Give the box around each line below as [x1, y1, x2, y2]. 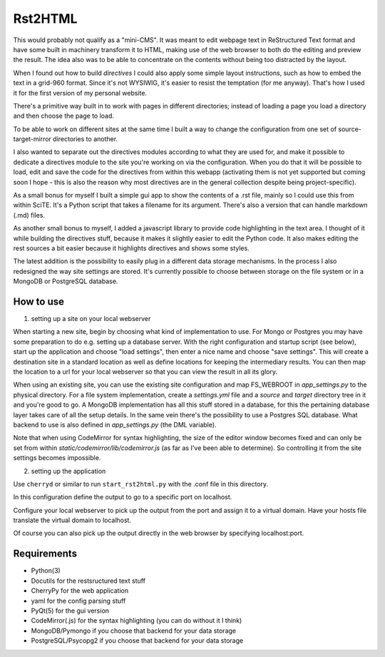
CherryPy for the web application [31, 586, 128, 595]
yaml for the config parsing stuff [31, 596, 126, 605]
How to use [13, 295, 64, 307]
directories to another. [52, 135, 118, 143]
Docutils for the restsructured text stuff [31, 576, 146, 585]
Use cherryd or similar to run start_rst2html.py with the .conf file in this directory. [13, 479, 269, 488]
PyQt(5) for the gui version [31, 606, 110, 615]
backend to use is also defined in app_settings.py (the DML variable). [13, 420, 217, 429]
